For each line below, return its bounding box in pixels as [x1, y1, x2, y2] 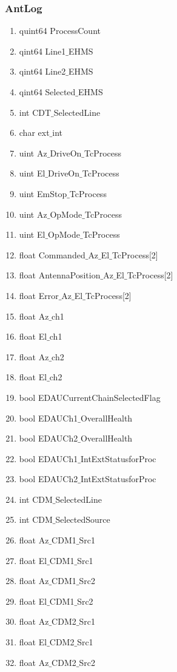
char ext [19, 126, 50, 139]
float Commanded [19, 248, 85, 261]
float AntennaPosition [19, 269, 101, 281]
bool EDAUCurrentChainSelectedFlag [19, 391, 161, 403]
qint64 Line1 [19, 44, 66, 57]
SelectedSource [55, 513, 110, 526]
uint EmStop [19, 187, 67, 200]
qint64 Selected [19, 86, 76, 98]
